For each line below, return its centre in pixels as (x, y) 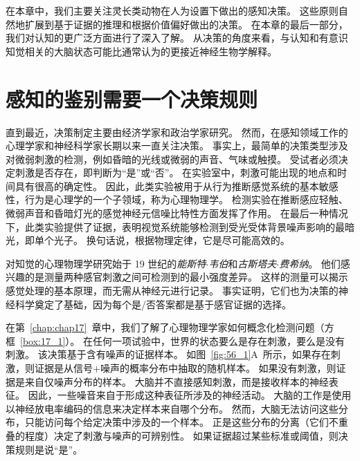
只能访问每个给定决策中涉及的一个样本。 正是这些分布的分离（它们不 (181, 422)
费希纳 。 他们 (310, 263)
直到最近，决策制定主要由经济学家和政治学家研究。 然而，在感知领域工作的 (177, 132)
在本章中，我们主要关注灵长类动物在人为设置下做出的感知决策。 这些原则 (172, 10)
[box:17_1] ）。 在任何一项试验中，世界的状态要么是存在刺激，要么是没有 (183, 340)
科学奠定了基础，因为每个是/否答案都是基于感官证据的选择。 (153, 304)
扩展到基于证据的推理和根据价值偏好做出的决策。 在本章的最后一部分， (186, 24)
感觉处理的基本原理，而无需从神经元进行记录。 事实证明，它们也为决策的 (172, 291)
